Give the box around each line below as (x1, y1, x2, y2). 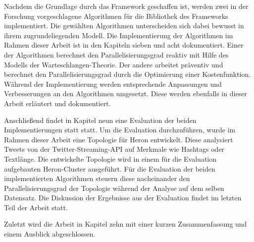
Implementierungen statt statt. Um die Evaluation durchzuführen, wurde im (4, 124, 236, 135)
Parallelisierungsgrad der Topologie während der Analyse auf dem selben (4, 182, 224, 193)
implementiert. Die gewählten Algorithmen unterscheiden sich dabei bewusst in (4, 20, 244, 31)
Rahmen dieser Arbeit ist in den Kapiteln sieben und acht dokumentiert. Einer (4, 40, 244, 50)
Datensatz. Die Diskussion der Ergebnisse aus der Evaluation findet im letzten (4, 192, 242, 203)
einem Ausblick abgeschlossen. (4, 229, 96, 239)
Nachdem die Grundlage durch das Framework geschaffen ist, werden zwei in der (4, 1, 249, 11)
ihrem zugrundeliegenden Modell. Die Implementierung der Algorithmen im (4, 30, 233, 40)
